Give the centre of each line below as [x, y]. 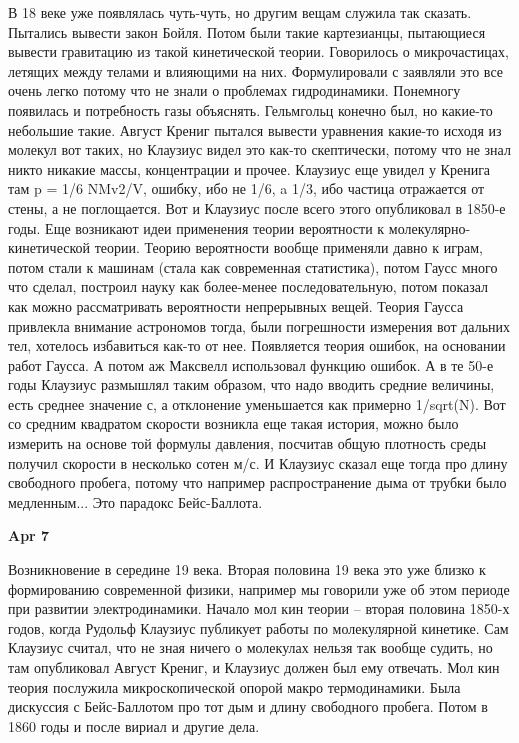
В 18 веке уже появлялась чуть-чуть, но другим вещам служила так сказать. [240, 12]
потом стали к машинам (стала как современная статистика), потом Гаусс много [253, 266]
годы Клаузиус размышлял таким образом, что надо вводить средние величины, [251, 384]
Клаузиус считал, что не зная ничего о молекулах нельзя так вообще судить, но [250, 647]
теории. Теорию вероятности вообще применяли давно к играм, [288, 247]
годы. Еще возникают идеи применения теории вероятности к [196, 227]
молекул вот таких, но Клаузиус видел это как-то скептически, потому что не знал [259, 149]
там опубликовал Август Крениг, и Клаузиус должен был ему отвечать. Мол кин [254, 667]
